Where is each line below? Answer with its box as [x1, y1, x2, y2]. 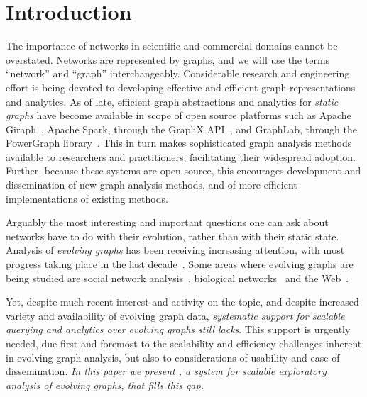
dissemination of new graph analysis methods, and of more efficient [6, 177, 297, 192]
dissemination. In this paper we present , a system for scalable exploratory [6, 364, 327, 379]
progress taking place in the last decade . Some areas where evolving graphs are [6, 257, 354, 272]
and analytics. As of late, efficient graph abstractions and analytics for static [6, 94, 339, 108]
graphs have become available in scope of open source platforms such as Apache [6, 108, 351, 123]
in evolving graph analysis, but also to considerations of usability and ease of [6, 350, 340, 364]
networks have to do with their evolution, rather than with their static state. [6, 228, 339, 243]
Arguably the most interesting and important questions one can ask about [6, 215, 329, 230]
